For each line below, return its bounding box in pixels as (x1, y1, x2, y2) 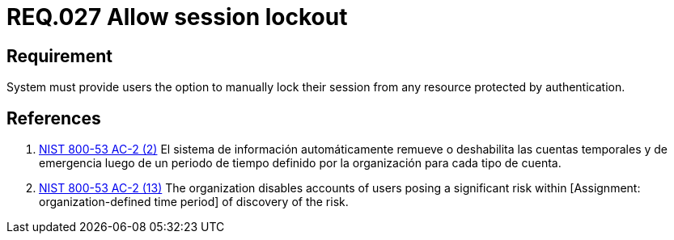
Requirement (6, 45, 113, 66)
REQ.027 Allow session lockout (6, 3, 348, 31)
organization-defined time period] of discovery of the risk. (39, 195, 349, 209)
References (6, 107, 101, 128)
